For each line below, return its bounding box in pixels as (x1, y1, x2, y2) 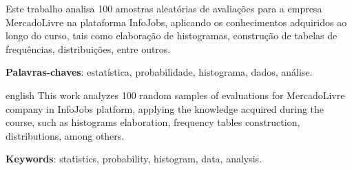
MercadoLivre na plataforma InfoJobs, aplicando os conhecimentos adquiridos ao (6, 14, 347, 29)
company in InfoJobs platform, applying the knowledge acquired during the (6, 101, 324, 116)
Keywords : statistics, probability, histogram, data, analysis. (6, 151, 262, 166)
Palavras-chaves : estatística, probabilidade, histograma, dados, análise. (6, 65, 313, 79)
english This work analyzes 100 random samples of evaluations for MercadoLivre (6, 87, 345, 102)
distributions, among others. (6, 128, 125, 142)
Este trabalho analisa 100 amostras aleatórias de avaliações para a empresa (6, 1, 322, 15)
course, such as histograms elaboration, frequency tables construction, (6, 115, 300, 129)
